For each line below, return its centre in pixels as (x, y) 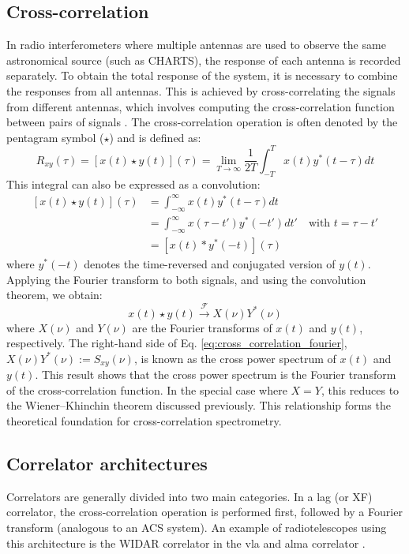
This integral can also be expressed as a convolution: (133, 183)
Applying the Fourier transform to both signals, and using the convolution (186, 279)
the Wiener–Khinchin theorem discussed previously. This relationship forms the (199, 405)
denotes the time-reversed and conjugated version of (210, 263)
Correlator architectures (107, 463)
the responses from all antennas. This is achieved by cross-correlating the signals (201, 90)
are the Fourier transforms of (202, 327)
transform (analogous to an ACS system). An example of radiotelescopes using (197, 527)
